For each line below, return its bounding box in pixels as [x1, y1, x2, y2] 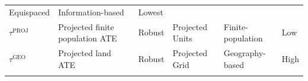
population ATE [58, 32, 117, 44]
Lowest [138, 5, 163, 18]
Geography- [223, 47, 266, 59]
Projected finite [58, 20, 114, 33]
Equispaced [9, 5, 50, 18]
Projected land [58, 47, 111, 59]
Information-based [58, 5, 124, 18]
